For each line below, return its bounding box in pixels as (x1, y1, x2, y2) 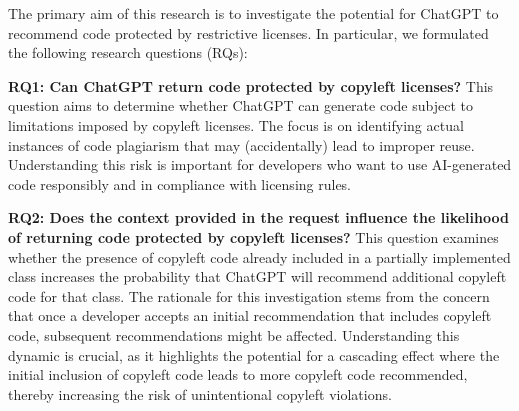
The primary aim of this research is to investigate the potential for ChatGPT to (8, 3, 499, 23)
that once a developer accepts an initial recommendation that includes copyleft (8, 305, 492, 326)
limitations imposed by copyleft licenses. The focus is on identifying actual (8, 114, 464, 135)
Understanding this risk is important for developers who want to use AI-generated (8, 154, 512, 175)
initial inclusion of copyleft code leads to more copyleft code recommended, (8, 364, 468, 385)
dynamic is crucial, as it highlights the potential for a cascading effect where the (8, 344, 500, 365)
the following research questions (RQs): (8, 42, 248, 63)
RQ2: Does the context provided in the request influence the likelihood (8, 207, 509, 228)
